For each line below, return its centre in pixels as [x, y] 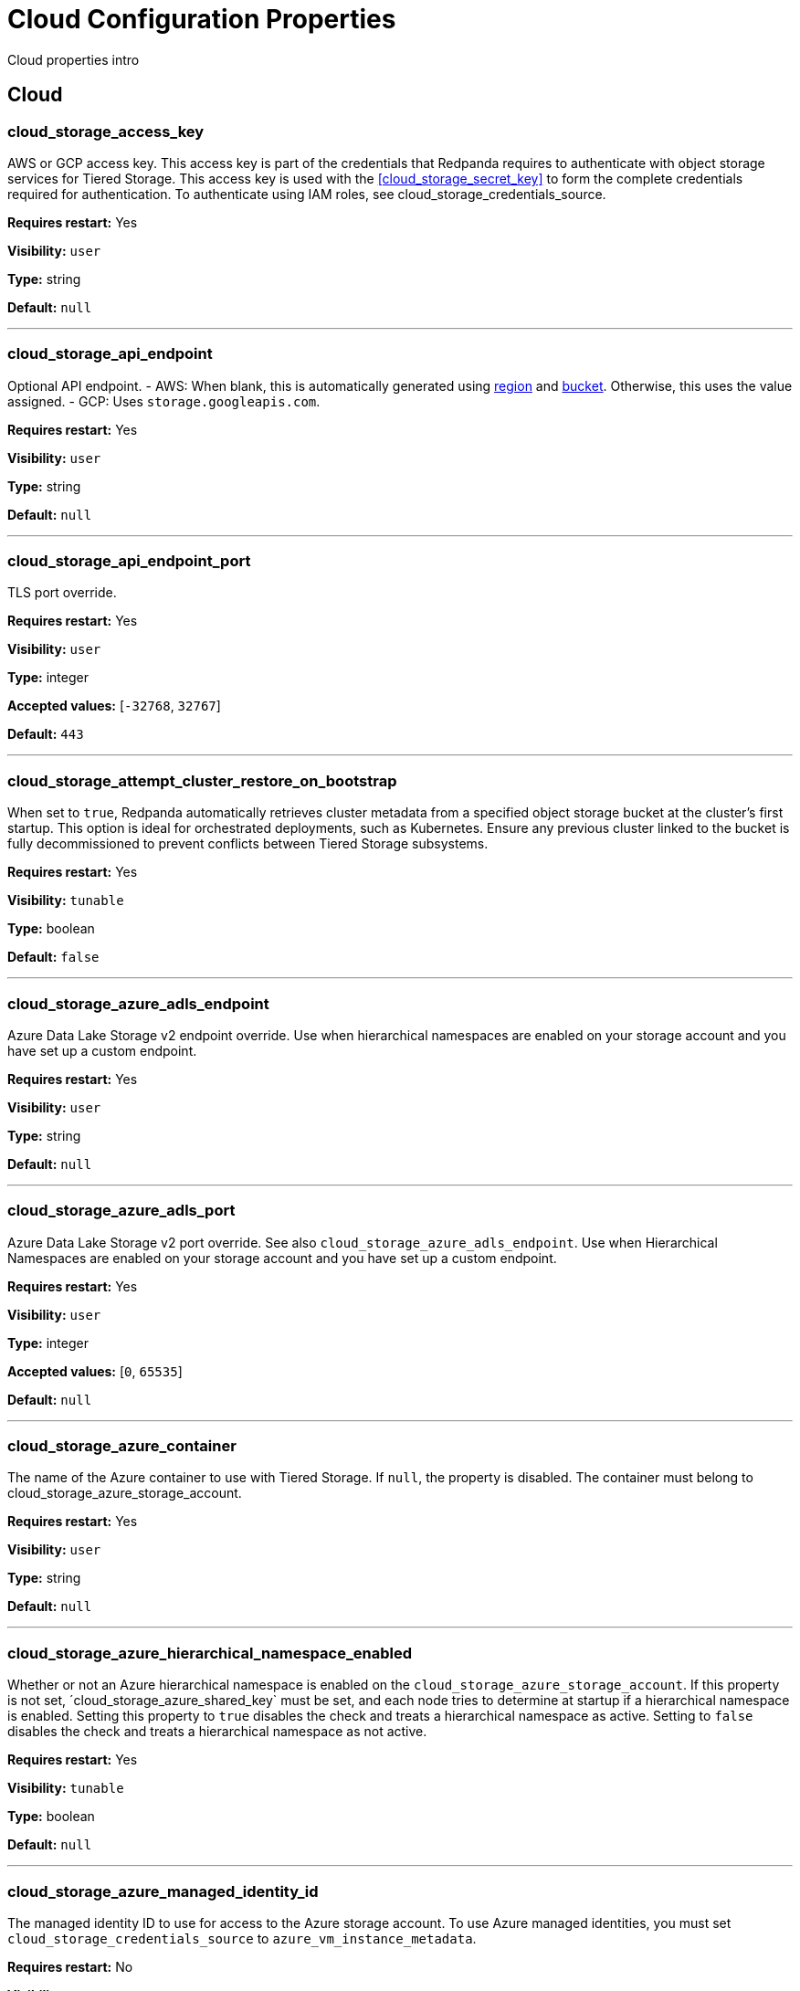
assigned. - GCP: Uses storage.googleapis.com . [164, 401]
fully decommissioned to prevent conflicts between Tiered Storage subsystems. [248, 844]
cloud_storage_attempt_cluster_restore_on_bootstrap [202, 780]
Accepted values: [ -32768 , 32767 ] [114, 706]
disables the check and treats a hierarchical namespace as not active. [217, 1732]
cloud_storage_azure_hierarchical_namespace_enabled [210, 1653]
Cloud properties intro [74, 59]
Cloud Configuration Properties [202, 19]
